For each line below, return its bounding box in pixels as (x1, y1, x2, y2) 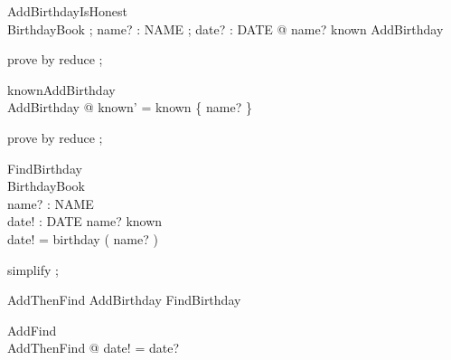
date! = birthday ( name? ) (7, 229, 158, 248)
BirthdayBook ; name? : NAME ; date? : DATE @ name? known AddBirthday (7, 19, 444, 38)
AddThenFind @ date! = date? (7, 338, 179, 357)
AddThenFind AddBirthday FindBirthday (7, 290, 241, 309)
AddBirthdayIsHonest (7, 2, 128, 20)
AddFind (7, 320, 57, 339)
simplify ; (7, 260, 59, 279)
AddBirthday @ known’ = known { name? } (7, 98, 252, 117)
